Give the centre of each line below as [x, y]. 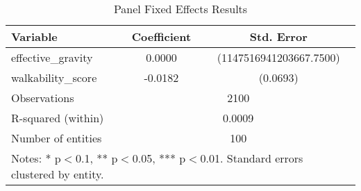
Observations [43, 98]
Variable [34, 36]
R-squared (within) [58, 118]
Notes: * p [36, 158]
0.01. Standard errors [252, 158]
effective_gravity [52, 57]
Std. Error [278, 36]
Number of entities [57, 138]
